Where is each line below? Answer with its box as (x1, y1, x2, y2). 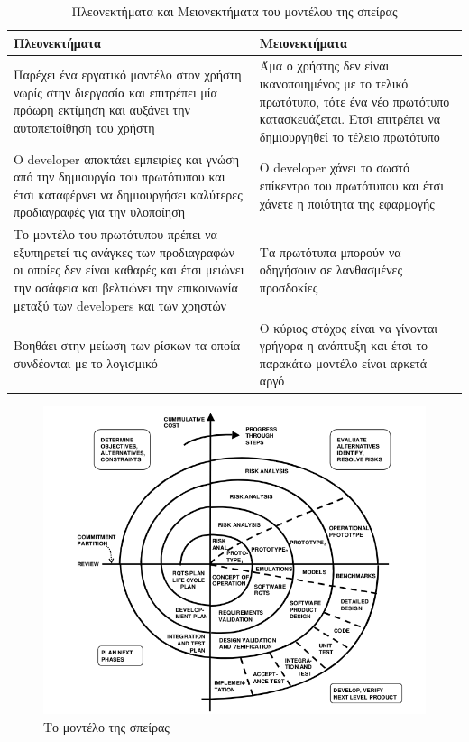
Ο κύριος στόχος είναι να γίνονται (259, 318, 438, 337)
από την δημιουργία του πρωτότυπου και (14, 167, 225, 186)
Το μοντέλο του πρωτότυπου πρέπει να (14, 225, 217, 244)
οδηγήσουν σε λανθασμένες (259, 260, 402, 279)
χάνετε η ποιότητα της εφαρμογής (259, 193, 435, 212)
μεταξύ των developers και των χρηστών (14, 295, 226, 314)
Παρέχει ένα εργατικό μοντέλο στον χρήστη (14, 65, 242, 84)
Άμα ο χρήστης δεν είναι (259, 56, 390, 75)
